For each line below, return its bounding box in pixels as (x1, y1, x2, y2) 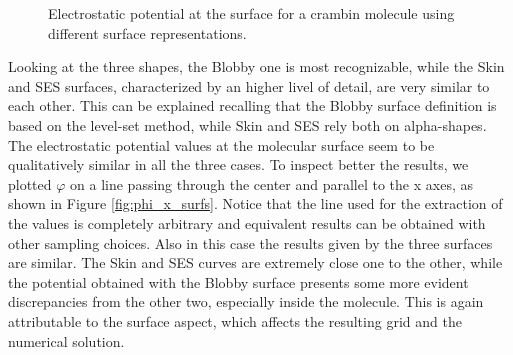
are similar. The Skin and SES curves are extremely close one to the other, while (8, 252, 503, 273)
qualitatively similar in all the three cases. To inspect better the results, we (8, 154, 469, 175)
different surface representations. (48, 22, 247, 43)
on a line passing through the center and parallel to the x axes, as (70, 173, 473, 194)
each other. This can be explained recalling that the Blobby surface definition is (8, 95, 497, 116)
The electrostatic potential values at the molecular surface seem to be (8, 134, 435, 155)
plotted (8, 173, 52, 194)
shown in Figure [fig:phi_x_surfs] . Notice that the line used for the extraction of (8, 193, 503, 214)
